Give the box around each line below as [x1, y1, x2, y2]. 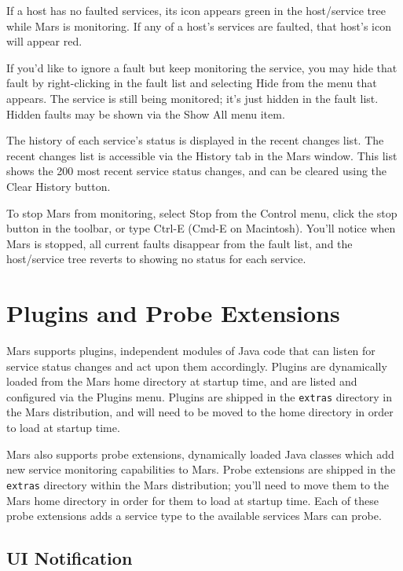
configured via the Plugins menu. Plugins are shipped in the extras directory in [6, 388, 393, 404]
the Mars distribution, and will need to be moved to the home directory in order [6, 404, 394, 420]
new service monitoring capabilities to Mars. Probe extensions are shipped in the [6, 461, 396, 478]
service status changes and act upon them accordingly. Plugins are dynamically [6, 357, 387, 374]
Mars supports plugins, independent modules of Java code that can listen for [6, 342, 376, 359]
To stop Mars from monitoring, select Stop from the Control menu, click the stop [6, 204, 398, 221]
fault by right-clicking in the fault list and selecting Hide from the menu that [6, 75, 377, 91]
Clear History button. [6, 178, 111, 194]
